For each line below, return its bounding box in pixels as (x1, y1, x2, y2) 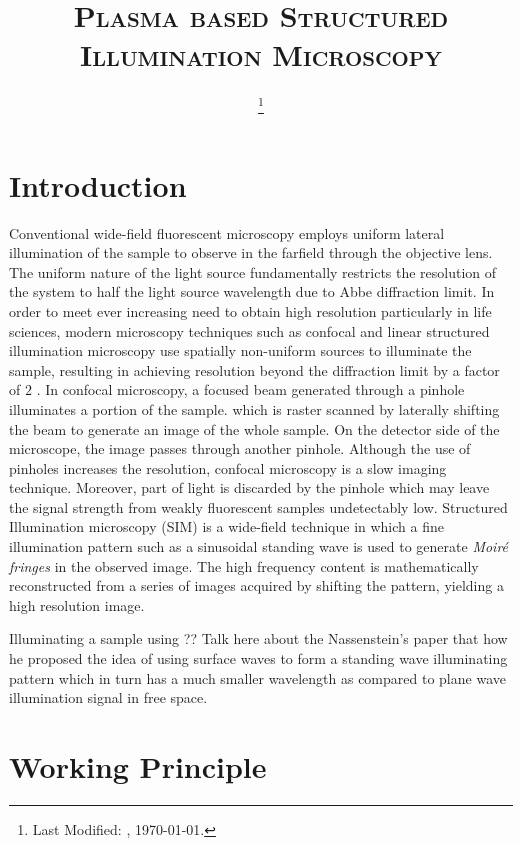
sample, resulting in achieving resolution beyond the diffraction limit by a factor (9, 359, 500, 380)
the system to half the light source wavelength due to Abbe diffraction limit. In (9, 281, 495, 302)
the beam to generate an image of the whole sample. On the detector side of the (9, 418, 500, 439)
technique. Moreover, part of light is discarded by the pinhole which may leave (9, 477, 490, 498)
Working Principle (9, 746, 267, 787)
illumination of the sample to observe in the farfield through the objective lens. (9, 242, 493, 263)
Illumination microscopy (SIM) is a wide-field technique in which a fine (9, 516, 444, 537)
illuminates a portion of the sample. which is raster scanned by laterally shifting (9, 398, 500, 419)
